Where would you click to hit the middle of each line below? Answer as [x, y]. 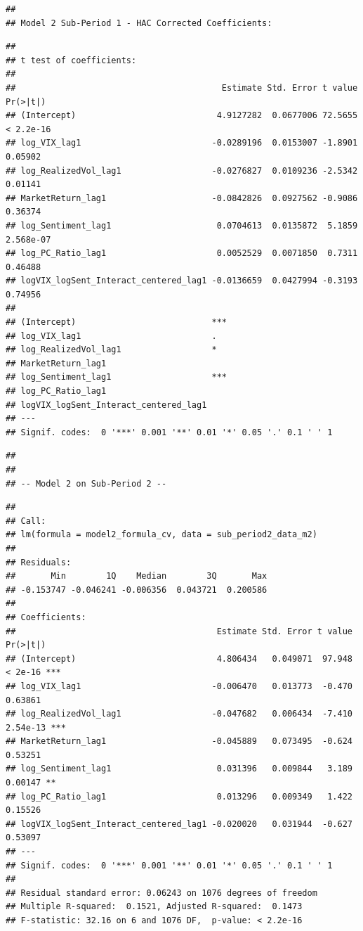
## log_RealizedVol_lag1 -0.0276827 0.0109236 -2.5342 [182, 171]
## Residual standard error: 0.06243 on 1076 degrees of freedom [161, 893]
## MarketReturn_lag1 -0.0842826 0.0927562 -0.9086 [182, 198]
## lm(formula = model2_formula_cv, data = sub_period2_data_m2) [161, 535]
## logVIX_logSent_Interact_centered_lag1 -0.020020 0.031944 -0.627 [179, 824]
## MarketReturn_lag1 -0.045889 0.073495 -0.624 [179, 741]
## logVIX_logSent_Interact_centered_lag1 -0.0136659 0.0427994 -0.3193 [182, 281]
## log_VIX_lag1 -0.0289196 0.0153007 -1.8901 [182, 143]
